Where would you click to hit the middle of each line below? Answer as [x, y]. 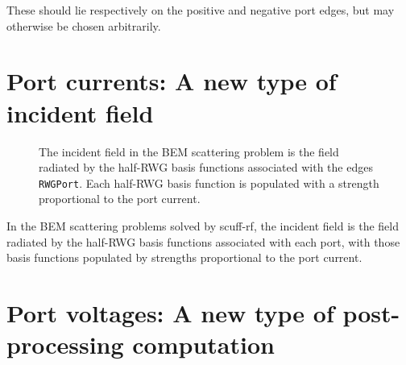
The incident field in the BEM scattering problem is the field [189, 151]
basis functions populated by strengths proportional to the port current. [184, 257]
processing [65, 344]
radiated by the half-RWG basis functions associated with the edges [206, 167]
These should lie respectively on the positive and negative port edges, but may [201, 10]
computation [203, 344]
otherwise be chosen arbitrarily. [84, 25]
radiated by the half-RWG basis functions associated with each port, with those [203, 241]
